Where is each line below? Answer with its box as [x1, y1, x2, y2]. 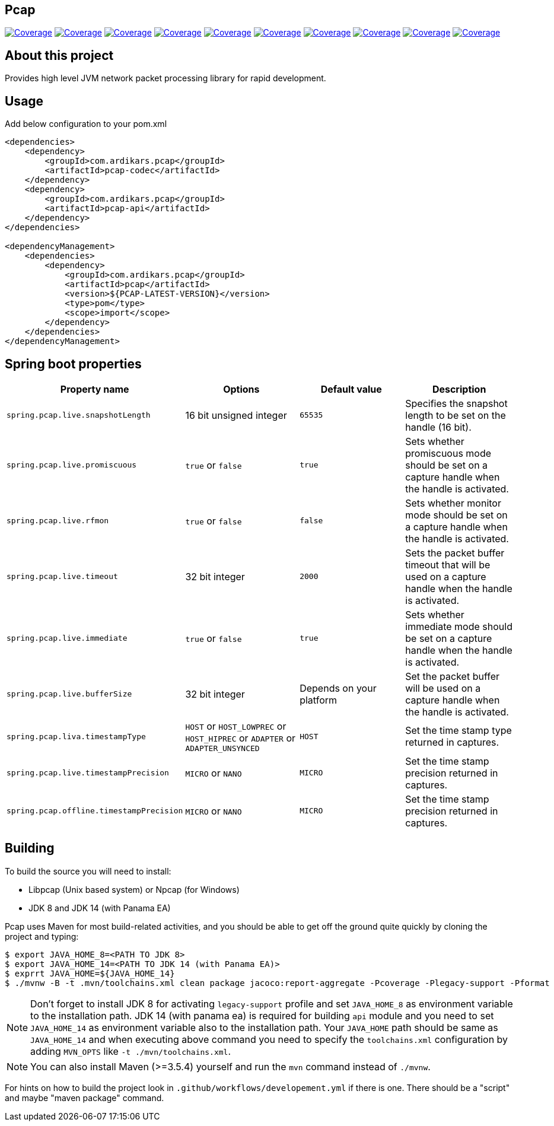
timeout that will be [405, 558, 491, 571]
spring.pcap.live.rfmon [7, 516, 109, 526]
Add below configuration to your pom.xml [5, 119, 167, 129]
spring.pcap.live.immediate [7, 634, 128, 643]
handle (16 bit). [405, 421, 472, 433]
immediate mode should [405, 620, 512, 632]
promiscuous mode [405, 447, 492, 459]
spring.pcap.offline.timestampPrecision [7, 806, 183, 816]
